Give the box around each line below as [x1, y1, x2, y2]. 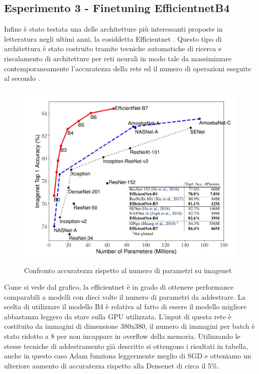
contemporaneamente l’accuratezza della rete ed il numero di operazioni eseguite [4, 63, 251, 73]
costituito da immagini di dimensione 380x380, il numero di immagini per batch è [4, 321, 255, 331]
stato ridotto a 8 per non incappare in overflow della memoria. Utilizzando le [4, 331, 240, 341]
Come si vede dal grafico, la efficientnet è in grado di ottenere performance [4, 282, 234, 292]
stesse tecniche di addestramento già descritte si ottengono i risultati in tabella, [4, 340, 248, 351]
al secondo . [4, 73, 40, 83]
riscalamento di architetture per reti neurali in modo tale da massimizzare [4, 53, 232, 63]
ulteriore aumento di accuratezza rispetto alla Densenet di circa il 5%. [4, 360, 219, 370]
